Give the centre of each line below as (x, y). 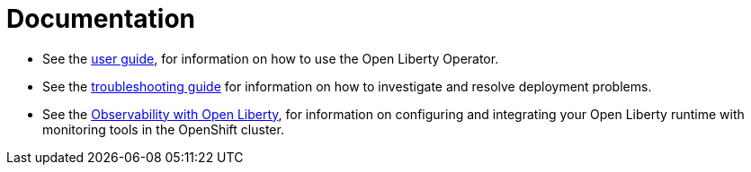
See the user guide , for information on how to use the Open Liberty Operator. (271, 58)
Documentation (101, 19)
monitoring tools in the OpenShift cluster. (163, 129)
